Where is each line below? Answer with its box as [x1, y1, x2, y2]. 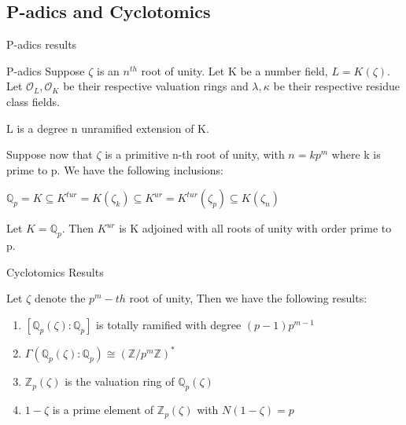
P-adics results [6, 36, 77, 53]
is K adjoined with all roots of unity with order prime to [119, 220, 392, 236]
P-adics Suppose [6, 62, 85, 79]
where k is [331, 146, 381, 163]
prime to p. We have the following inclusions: [6, 161, 223, 178]
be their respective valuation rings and [63, 78, 249, 94]
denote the [34, 290, 86, 306]
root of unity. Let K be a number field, [141, 62, 328, 79]
